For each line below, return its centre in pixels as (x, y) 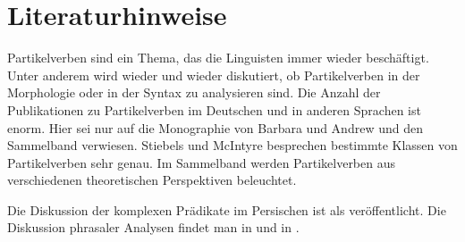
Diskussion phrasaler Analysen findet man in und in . (153, 227)
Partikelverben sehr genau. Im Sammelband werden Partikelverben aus (202, 162)
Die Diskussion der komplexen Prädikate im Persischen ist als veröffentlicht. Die (227, 209)
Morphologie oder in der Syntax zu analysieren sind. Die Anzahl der (194, 92)
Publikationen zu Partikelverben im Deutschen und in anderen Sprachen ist (214, 109)
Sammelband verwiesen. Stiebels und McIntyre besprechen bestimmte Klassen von (232, 145)
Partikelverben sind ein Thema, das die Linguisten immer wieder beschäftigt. (218, 58)
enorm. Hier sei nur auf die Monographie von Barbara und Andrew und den (215, 127)
